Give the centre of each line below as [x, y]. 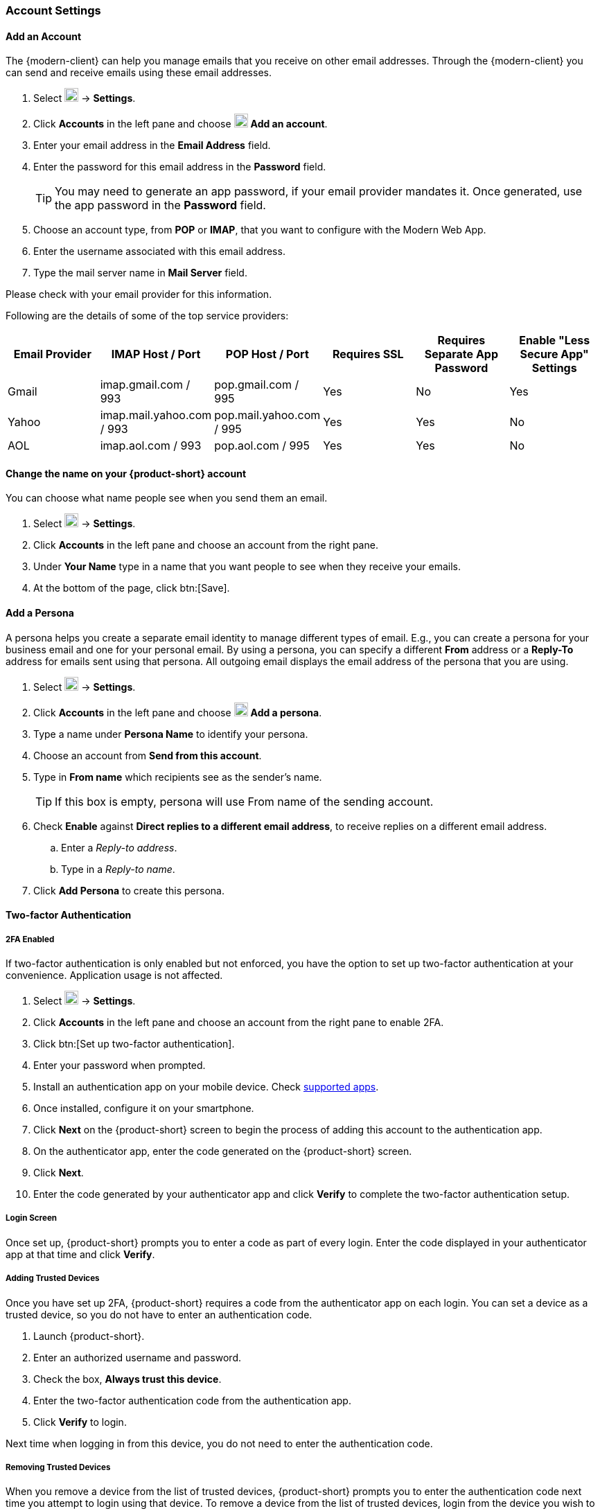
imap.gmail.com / [145, 385]
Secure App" [554, 354]
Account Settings [53, 10]
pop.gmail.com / [257, 385]
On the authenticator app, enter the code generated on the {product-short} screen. [223, 1151]
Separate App [461, 354]
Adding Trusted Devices [53, 1279]
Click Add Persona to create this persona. [129, 890]
